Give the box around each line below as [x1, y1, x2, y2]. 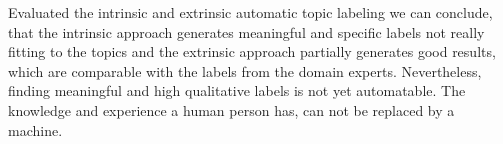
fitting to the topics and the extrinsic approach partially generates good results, [8, 41, 496, 62]
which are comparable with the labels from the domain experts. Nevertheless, [8, 60, 482, 81]
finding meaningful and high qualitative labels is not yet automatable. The [8, 80, 466, 101]
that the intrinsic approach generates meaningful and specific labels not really [8, 21, 485, 42]
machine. [8, 119, 63, 140]
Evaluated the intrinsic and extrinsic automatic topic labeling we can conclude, [8, 2, 493, 22]
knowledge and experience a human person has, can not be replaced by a [8, 99, 455, 120]
